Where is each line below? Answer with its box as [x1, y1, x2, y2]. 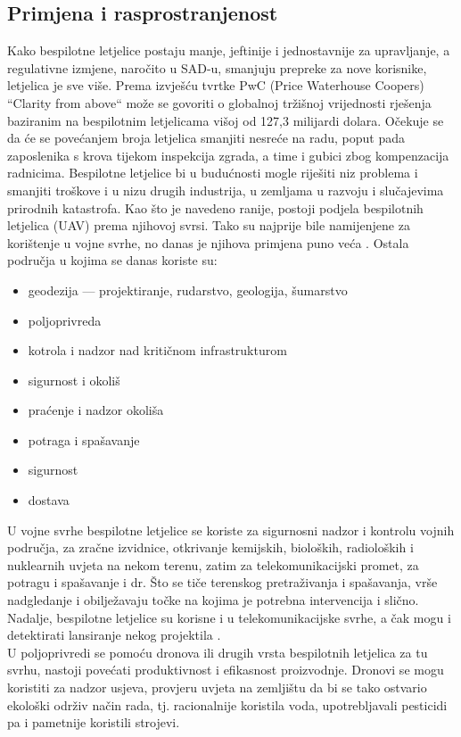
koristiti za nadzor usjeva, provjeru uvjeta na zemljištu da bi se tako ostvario [7, 678, 427, 697]
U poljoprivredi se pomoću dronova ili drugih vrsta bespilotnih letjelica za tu [7, 642, 428, 661]
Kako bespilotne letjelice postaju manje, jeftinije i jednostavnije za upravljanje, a [7, 41, 450, 60]
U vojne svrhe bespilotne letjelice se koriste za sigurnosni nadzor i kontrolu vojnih [7, 520, 455, 539]
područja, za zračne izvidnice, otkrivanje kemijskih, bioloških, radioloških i [7, 538, 414, 557]
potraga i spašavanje [28, 430, 140, 449]
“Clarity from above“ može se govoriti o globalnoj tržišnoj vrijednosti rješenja [7, 93, 432, 112]
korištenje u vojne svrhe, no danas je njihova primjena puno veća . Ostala [7, 233, 409, 252]
